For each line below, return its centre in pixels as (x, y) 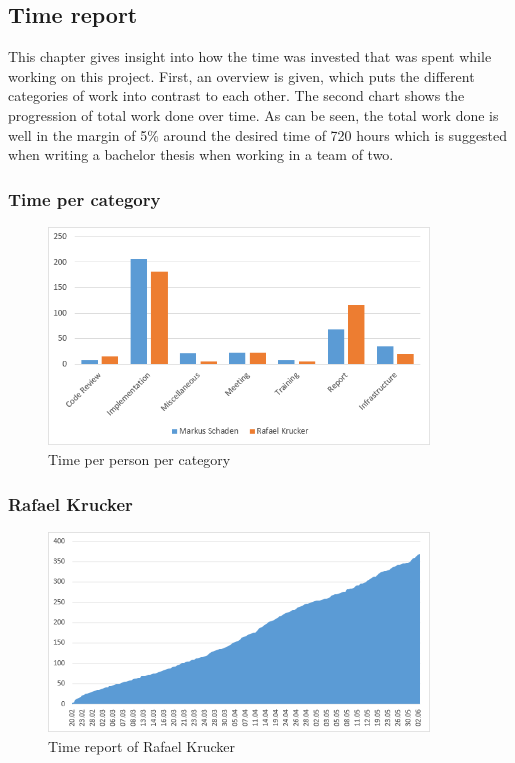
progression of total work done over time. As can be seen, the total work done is (253, 114)
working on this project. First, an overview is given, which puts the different (241, 75)
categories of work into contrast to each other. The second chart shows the (236, 95)
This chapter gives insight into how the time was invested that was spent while (250, 56)
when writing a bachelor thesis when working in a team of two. (201, 154)
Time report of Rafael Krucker (142, 745)
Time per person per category (139, 459)
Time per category (84, 198)
